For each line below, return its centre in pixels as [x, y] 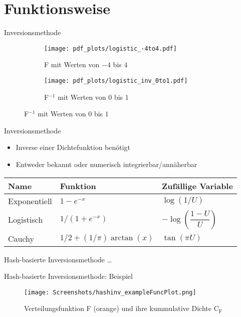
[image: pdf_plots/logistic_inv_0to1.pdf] [116, 81]
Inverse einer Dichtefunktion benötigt [73, 147]
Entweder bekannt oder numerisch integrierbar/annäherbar [106, 164]
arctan [122, 238]
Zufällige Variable [197, 186]
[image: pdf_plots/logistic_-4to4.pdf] [110, 48]
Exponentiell [30, 201]
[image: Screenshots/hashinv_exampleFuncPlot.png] [110, 292]
